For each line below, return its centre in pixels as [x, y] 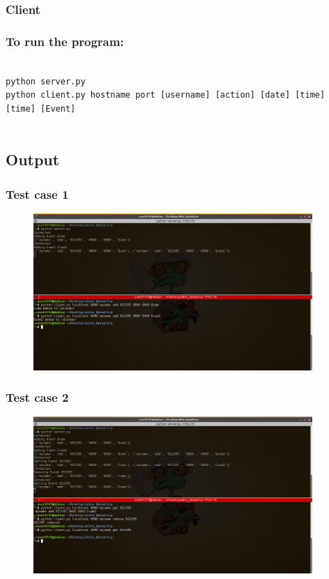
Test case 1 [37, 194]
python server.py [46, 81]
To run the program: [65, 41]
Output [33, 159]
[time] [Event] [41, 108]
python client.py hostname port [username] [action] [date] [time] [166, 95]
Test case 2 [37, 397]
